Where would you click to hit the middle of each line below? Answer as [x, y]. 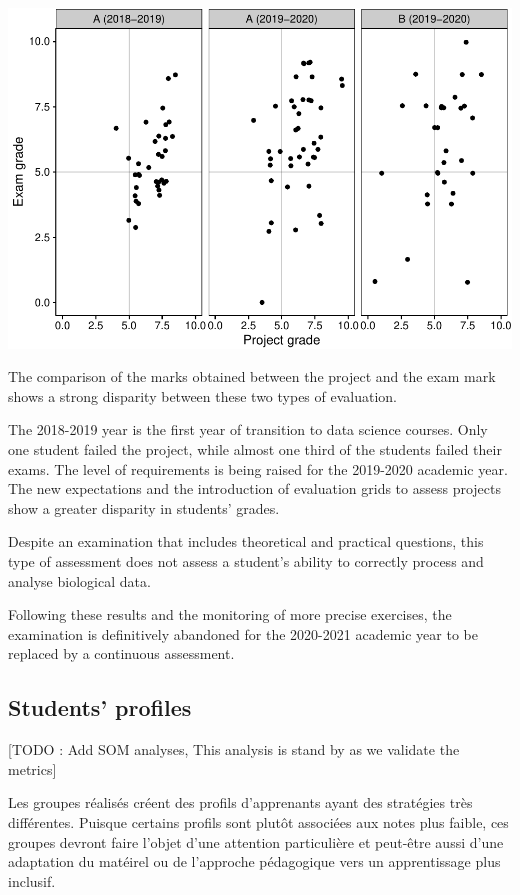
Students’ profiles [100, 707]
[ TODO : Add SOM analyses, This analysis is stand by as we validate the [234, 749]
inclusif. [32, 880]
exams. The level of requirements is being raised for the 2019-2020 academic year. [258, 468]
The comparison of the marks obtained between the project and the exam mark [252, 376]
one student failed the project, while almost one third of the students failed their [255, 449]
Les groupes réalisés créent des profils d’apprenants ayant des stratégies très [240, 802]
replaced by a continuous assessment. [121, 653]
